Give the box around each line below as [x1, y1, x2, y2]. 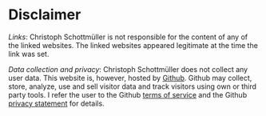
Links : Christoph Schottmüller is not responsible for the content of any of [8, 32, 248, 42]
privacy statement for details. [8, 98, 105, 108]
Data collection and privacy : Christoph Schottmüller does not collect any [8, 64, 248, 74]
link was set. [8, 49, 50, 58]
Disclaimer [8, 6, 81, 24]
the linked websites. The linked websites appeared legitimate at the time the [8, 40, 258, 50]
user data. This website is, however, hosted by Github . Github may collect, [8, 73, 252, 82]
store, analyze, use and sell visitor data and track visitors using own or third [8, 82, 257, 91]
